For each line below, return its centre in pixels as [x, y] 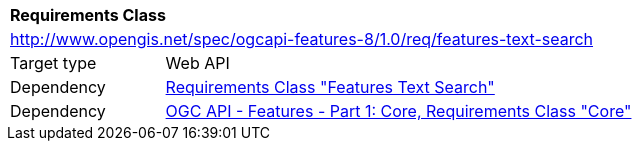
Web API [197, 63]
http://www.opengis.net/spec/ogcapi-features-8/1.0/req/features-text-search [302, 39]
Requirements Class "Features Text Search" [330, 87]
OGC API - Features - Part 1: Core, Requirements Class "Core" [398, 111]
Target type [53, 63]
